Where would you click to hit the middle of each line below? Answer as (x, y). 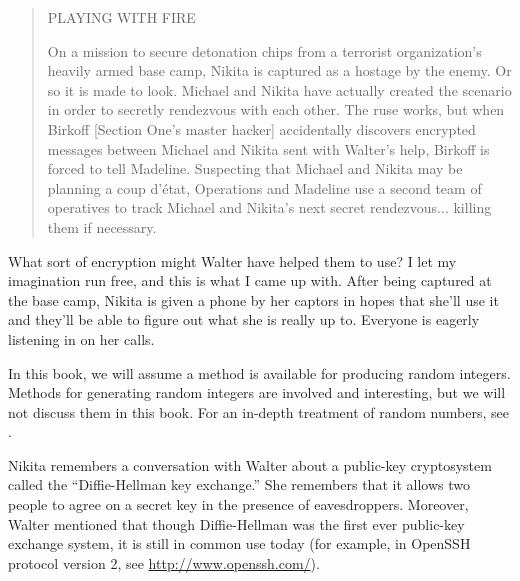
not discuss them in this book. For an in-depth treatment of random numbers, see (258, 411)
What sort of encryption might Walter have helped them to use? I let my (232, 260)
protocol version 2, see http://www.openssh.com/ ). (164, 562)
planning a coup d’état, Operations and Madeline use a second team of (264, 187)
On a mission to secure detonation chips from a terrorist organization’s (264, 50)
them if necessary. (102, 226)
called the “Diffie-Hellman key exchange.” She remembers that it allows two (239, 484)
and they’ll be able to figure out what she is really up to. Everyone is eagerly (244, 319)
